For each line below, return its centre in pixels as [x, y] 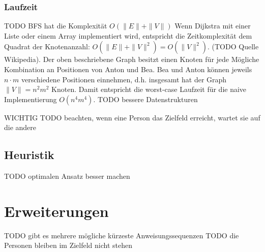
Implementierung [31, 99]
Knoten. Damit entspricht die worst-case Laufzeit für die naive [149, 89]
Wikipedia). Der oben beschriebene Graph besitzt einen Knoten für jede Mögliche [132, 59]
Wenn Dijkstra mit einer [213, 26]
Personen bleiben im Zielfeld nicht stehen [68, 245]
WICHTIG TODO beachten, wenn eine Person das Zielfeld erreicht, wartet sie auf [132, 117]
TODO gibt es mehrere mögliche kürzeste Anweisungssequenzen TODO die [122, 235]
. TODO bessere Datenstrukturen [145, 99]
